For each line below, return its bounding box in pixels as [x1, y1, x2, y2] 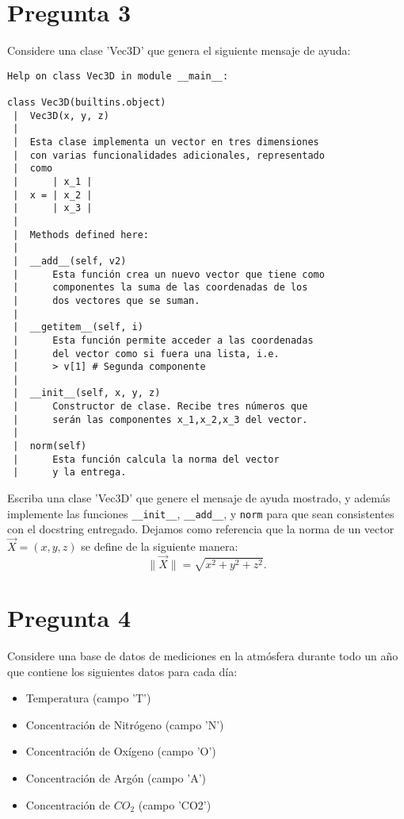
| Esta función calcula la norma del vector [13, 453, 280, 465]
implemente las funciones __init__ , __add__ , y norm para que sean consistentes [7, 505, 394, 521]
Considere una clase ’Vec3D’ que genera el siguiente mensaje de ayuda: [7, 42, 351, 59]
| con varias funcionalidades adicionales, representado [13, 149, 325, 161]
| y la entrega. [13, 467, 127, 479]
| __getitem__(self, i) [13, 321, 143, 333]
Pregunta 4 [7, 602, 131, 634]
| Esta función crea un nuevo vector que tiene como [13, 268, 325, 280]
